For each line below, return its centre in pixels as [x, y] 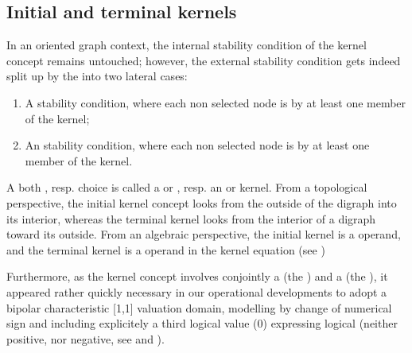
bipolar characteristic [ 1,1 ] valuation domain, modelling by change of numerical [199, 307]
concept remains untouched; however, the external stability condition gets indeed [204, 60]
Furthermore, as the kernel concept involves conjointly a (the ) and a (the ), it [197, 276]
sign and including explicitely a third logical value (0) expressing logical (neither [202, 323]
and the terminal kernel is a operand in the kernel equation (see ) [166, 249]
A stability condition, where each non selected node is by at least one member [216, 102]
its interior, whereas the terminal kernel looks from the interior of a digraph [191, 218]
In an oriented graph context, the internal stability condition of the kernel [187, 45]
